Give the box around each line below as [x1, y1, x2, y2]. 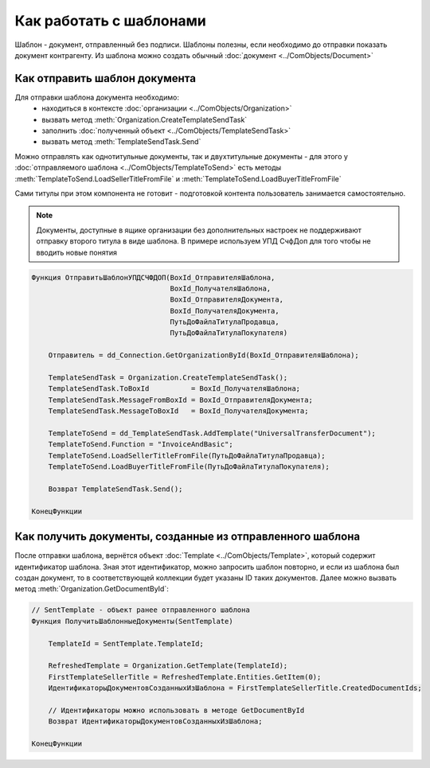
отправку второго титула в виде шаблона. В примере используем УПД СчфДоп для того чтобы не [36, 236, 371, 246]
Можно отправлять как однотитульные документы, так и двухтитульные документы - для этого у [14, 151, 348, 161]
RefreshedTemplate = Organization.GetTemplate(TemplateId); [48, 661, 288, 670]
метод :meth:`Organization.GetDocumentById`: [14, 584, 169, 594]
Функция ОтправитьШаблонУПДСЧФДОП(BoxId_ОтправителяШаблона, [31, 273, 276, 282]
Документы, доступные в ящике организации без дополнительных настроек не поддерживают [36, 225, 362, 235]
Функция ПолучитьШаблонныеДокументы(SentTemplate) [31, 617, 234, 626]
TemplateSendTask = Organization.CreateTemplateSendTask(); [48, 373, 288, 382]
